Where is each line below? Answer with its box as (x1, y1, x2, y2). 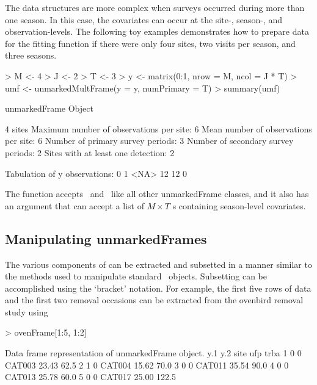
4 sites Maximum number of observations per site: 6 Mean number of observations (5, 122, 312, 135)
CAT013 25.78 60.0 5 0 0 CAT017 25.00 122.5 (5, 370, 176, 383)
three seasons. (5, 49, 57, 62)
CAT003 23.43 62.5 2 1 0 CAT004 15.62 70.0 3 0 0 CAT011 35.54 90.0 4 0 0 (5, 358, 289, 371)
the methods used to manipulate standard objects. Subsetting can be (5, 270, 268, 282)
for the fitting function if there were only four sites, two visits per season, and (5, 37, 296, 49)
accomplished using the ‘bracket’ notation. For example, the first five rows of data (5, 281, 312, 294)
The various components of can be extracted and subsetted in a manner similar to (5, 257, 312, 270)
